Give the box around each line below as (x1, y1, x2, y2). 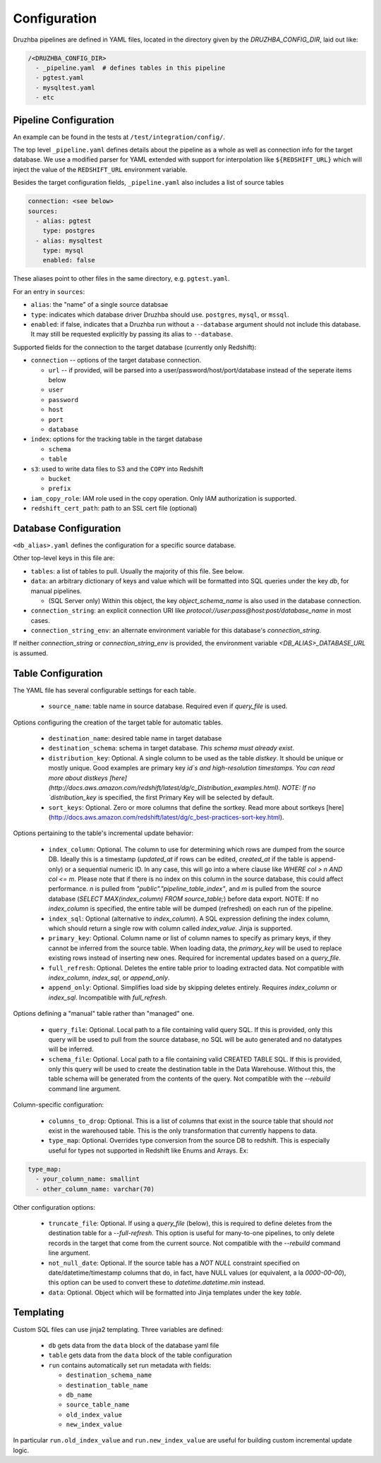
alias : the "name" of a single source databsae (30, 301, 169, 309)
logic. (13, 1446, 30, 1455)
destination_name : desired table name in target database (48, 734, 222, 742)
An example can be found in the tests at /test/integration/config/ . (13, 133, 226, 141)
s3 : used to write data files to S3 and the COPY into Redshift (30, 464, 204, 473)
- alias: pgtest (35, 217, 92, 225)
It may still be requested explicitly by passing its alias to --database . (30, 330, 233, 339)
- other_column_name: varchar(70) (35, 1185, 155, 1193)
